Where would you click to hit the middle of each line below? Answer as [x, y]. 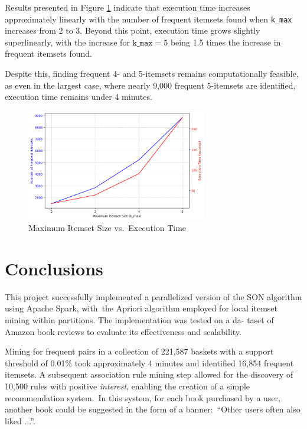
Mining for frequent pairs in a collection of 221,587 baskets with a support [139, 351]
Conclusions [54, 268]
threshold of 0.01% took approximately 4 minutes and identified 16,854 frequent [149, 363]
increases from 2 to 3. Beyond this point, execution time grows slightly [133, 30]
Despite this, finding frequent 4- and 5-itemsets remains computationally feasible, [152, 74]
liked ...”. [20, 420]
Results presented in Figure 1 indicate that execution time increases [128, 7]
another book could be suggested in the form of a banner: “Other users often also [153, 409]
